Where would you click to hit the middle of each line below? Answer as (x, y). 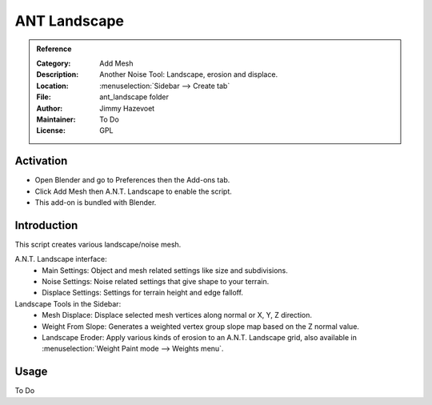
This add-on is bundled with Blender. (96, 202)
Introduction (46, 225)
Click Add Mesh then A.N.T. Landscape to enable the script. (133, 191)
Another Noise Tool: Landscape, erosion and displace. (189, 74)
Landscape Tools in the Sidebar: (68, 303)
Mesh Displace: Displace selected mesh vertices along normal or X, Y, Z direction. (177, 315)
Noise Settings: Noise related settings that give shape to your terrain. (156, 282)
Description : (58, 74)
